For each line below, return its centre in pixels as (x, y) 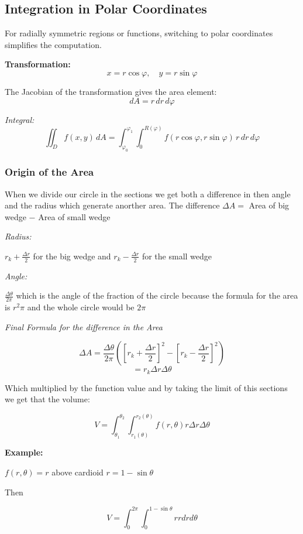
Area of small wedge (74, 216)
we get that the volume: (47, 399)
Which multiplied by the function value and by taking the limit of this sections (146, 387)
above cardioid (78, 472)
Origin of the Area (49, 172)
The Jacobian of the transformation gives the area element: (111, 91)
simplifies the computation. (53, 44)
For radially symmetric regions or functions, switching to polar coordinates (139, 33)
